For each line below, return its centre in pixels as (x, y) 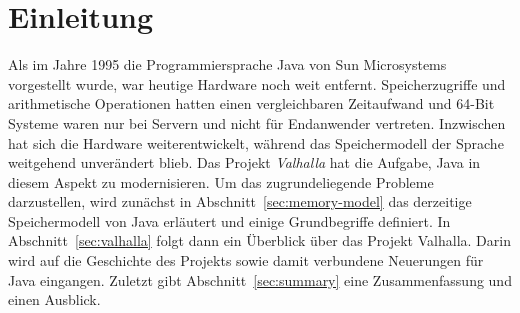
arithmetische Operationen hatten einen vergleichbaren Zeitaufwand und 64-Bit (251, 103)
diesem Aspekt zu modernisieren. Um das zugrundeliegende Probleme (221, 181)
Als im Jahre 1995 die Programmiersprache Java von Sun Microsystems (227, 64)
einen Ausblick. (54, 299)
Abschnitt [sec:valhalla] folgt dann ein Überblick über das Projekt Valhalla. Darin (259, 240)
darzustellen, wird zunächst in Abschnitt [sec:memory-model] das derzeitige (240, 201)
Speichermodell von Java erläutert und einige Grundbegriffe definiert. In (229, 220)
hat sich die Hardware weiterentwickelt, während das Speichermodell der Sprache (256, 142)
